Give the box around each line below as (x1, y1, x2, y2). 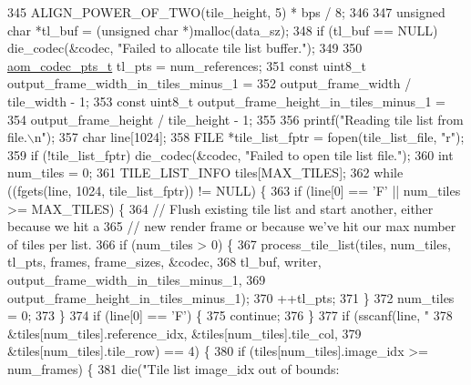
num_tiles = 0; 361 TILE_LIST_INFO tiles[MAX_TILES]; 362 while (7, 163, 404, 182)
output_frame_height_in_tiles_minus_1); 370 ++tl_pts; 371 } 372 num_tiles (7, 288, 455, 307)
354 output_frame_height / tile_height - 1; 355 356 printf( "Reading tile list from (7, 109, 464, 128)
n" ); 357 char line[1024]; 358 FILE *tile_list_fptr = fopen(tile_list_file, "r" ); (34, 127, 465, 147)
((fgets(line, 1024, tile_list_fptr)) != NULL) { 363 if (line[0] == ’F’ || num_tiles (7, 180, 461, 199)
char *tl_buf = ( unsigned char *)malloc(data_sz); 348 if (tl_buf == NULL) (7, 20, 438, 39)
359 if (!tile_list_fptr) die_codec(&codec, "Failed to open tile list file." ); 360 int (7, 145, 454, 164)
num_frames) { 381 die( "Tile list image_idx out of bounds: (7, 359, 340, 378)
